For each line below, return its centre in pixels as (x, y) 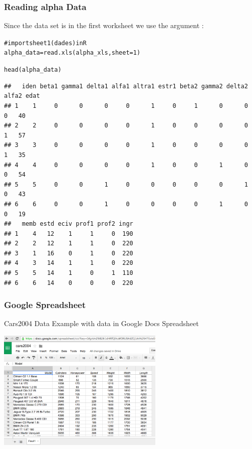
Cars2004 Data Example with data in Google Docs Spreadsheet (101, 323)
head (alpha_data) (33, 70)
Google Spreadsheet (45, 305)
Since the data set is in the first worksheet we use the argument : (104, 25)
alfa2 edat (22, 96)
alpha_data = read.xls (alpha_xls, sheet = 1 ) (72, 53)
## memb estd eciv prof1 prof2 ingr (69, 224)
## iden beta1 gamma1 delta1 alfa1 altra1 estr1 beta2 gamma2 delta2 (126, 86)
